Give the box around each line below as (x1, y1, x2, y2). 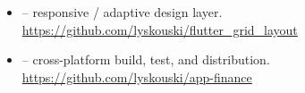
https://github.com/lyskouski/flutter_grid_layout (21, 20, 298, 38)
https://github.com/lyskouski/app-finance (21, 67, 252, 86)
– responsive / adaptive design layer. (21, 3, 223, 21)
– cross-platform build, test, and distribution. (21, 50, 270, 69)
